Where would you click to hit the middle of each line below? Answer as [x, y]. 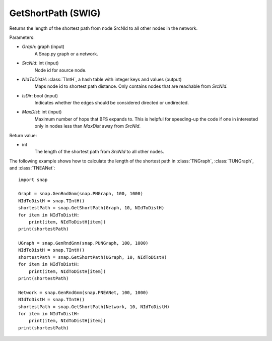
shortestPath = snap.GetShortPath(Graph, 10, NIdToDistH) [91, 208]
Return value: [23, 135]
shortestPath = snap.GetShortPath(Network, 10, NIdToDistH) [94, 307]
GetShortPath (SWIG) [55, 13]
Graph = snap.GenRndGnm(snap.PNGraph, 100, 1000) [81, 194]
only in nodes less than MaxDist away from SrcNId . [88, 126]
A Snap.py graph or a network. [66, 53]
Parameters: [22, 37]
